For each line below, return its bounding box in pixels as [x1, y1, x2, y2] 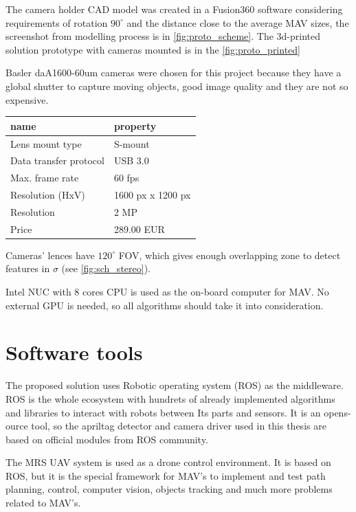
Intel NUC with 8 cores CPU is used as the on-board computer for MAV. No [5, 285, 329, 298]
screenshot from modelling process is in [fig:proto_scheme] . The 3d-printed [5, 29, 321, 43]
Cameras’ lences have [5, 247, 95, 262]
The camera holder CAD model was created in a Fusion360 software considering [5, 2, 343, 16]
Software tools [5, 338, 143, 366]
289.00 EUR [113, 221, 165, 236]
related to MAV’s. [5, 496, 81, 510]
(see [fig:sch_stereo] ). [61, 261, 151, 276]
